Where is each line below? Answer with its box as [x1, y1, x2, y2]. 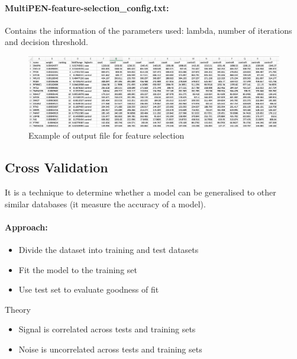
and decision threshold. [5, 36, 88, 48]
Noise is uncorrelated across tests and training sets [18, 342, 202, 355]
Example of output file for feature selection [28, 129, 185, 142]
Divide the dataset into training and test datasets [18, 243, 199, 256]
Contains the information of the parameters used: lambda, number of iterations [5, 24, 292, 36]
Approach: [5, 220, 48, 233]
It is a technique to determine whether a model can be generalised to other [5, 186, 276, 198]
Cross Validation [5, 158, 108, 177]
